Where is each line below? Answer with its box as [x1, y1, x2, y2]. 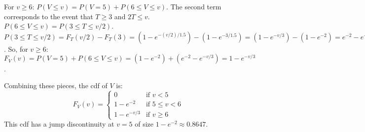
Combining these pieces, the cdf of [4, 80, 108, 90]
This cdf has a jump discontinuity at [4, 119, 114, 129]
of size [135, 119, 154, 129]
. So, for [4, 43, 28, 54]
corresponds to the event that [4, 11, 93, 21]
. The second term [166, 1, 221, 11]
